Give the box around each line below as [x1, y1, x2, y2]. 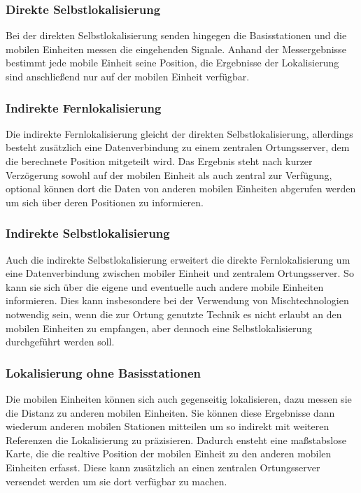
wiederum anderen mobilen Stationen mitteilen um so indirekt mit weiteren [6, 419, 330, 434]
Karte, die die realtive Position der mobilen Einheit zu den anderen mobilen [6, 446, 332, 461]
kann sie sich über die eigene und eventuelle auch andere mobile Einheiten [6, 279, 324, 294]
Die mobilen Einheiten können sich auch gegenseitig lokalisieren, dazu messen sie [6, 391, 352, 406]
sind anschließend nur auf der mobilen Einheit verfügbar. [6, 69, 250, 83]
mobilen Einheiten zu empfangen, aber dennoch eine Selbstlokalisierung [6, 320, 312, 335]
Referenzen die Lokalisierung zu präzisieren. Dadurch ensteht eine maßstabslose [6, 432, 346, 447]
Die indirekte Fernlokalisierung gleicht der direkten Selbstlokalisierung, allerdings [6, 126, 353, 141]
